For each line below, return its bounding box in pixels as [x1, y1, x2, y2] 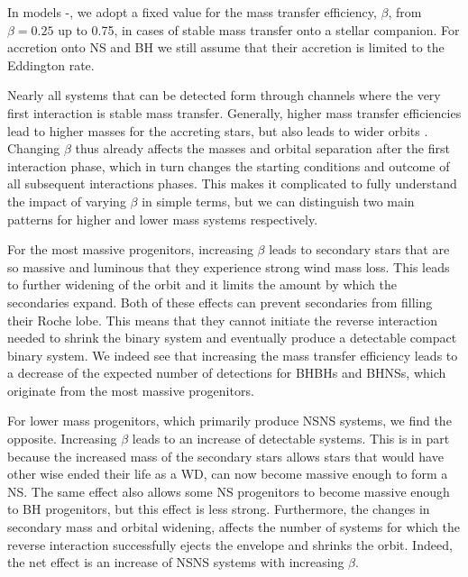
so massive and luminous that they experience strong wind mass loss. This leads [7, 257, 450, 276]
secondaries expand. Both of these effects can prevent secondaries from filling [7, 292, 433, 311]
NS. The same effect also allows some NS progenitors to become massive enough [7, 481, 450, 500]
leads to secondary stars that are [269, 240, 450, 259]
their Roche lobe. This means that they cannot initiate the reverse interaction [7, 310, 437, 329]
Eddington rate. [7, 55, 95, 74]
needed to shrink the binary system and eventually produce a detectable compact [7, 328, 457, 347]
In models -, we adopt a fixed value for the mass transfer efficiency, [7, 3, 377, 21]
